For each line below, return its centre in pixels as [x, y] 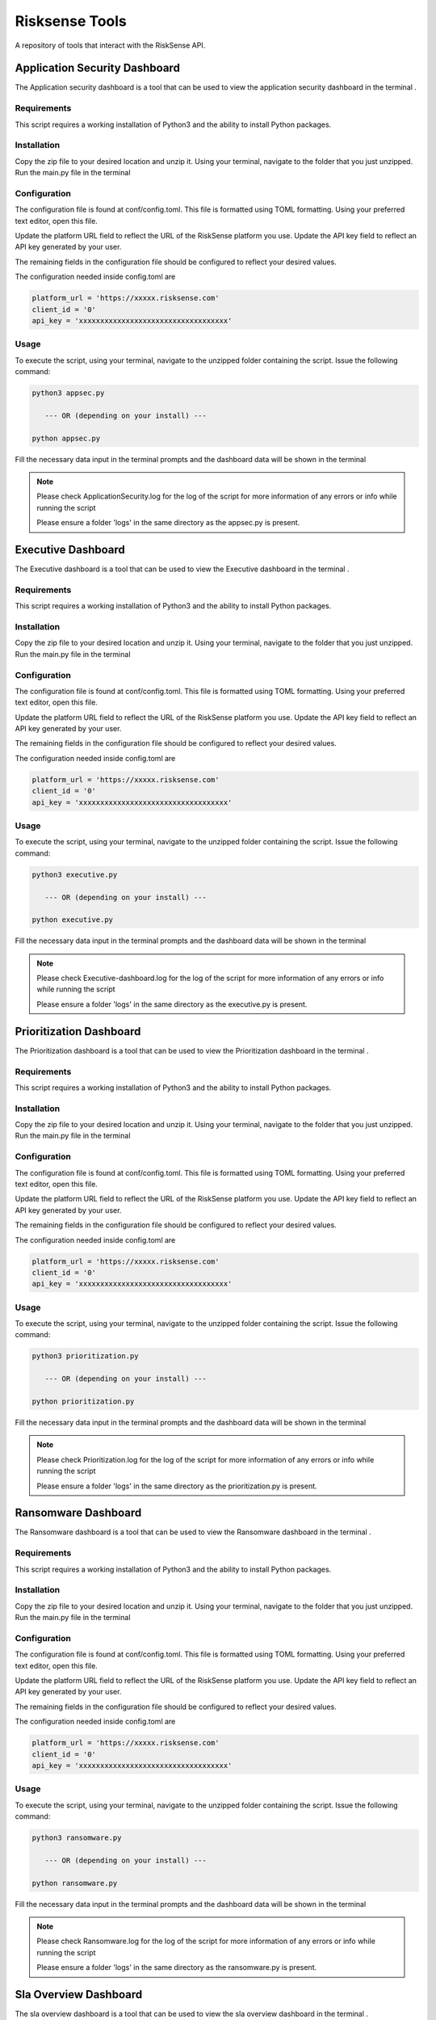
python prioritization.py [83, 1401]
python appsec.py [66, 438]
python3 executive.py [75, 874]
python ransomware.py [75, 1883]
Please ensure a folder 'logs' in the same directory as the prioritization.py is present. [177, 1486]
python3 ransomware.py [77, 1838]
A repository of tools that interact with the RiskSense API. [110, 45]
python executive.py [72, 920]
